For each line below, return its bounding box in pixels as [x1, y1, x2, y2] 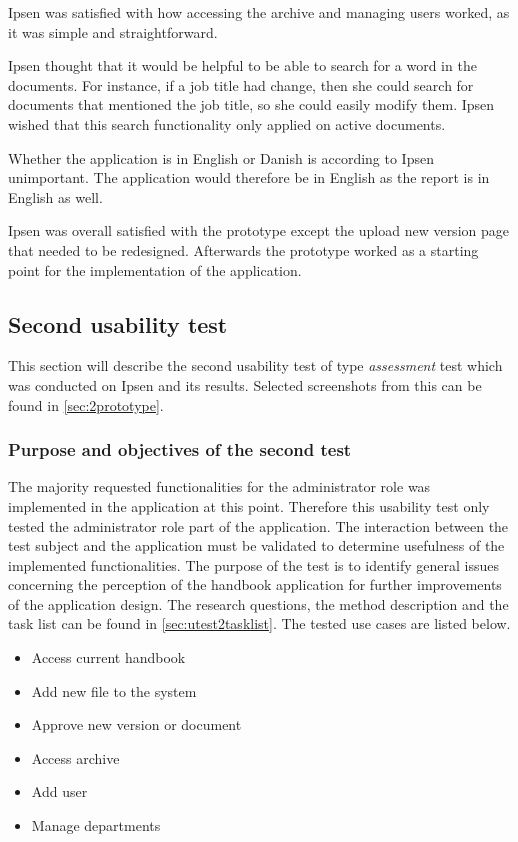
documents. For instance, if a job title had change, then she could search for [8, 74, 474, 95]
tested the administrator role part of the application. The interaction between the [8, 515, 509, 536]
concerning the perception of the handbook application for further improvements [8, 574, 502, 595]
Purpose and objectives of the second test [8, 437, 352, 462]
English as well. [8, 186, 103, 207]
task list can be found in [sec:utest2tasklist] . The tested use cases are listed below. [8, 613, 511, 634]
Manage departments [31, 815, 161, 836]
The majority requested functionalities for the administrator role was [8, 476, 431, 497]
